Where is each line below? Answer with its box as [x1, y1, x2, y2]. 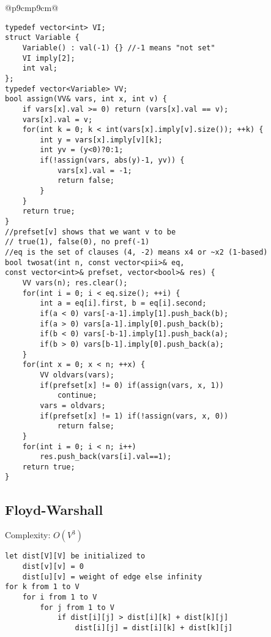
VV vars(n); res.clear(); [22, 279, 128, 287]
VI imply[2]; [22, 53, 75, 63]
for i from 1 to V [22, 592, 97, 601]
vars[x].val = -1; [57, 166, 132, 175]
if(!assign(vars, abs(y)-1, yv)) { [40, 156, 185, 165]
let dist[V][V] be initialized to [5, 552, 146, 561]
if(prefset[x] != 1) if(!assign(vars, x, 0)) [40, 411, 229, 420]
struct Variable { [5, 33, 80, 42]
